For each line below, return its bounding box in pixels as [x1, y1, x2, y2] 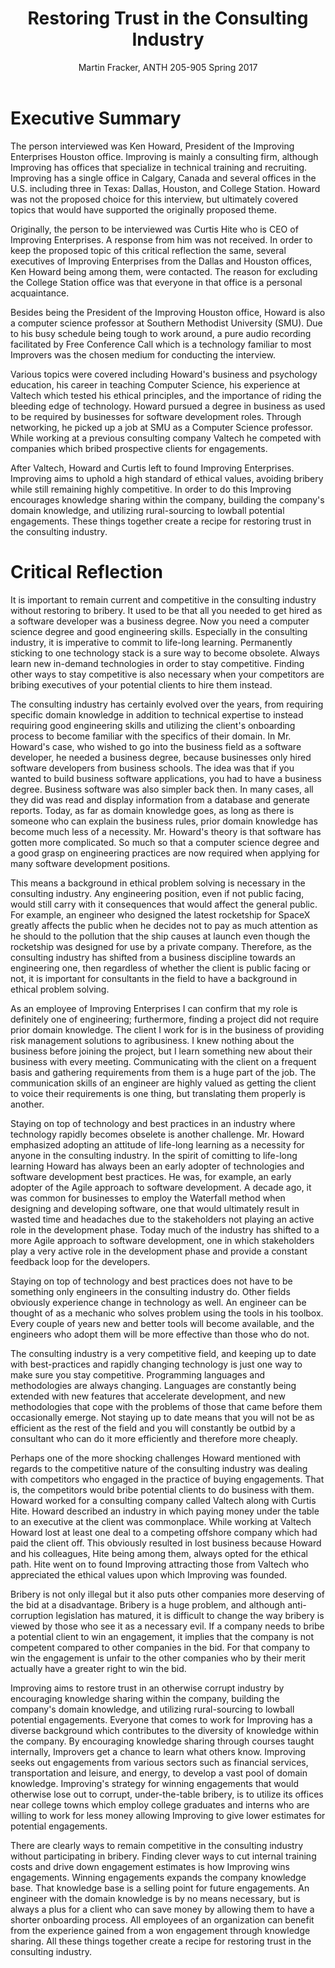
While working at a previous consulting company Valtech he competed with [10, 432, 322, 444]
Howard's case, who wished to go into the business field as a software [10, 740, 302, 752]
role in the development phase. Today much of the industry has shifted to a [10, 1223, 320, 1236]
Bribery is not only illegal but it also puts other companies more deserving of [10, 1588, 326, 1600]
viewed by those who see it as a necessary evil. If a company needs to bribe [10, 1620, 325, 1632]
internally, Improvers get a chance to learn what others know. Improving [10, 1745, 307, 1757]
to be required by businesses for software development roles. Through [10, 410, 302, 422]
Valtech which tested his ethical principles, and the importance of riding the [10, 389, 322, 401]
